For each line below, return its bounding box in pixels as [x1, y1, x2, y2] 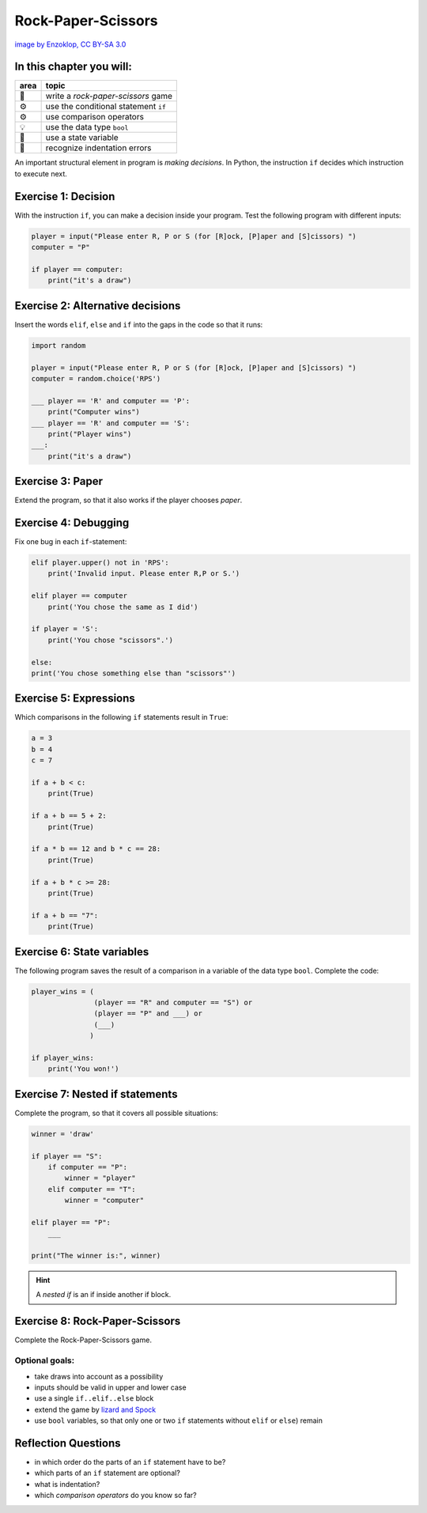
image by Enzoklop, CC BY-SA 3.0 [14, 40, 127, 49]
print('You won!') [47, 1065, 119, 1073]
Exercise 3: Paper [14, 475, 103, 488]
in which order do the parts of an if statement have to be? [34, 1458, 226, 1466]
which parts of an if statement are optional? [34, 1468, 181, 1478]
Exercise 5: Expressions [14, 692, 136, 705]
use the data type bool [45, 122, 129, 133]
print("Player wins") [47, 429, 132, 438]
